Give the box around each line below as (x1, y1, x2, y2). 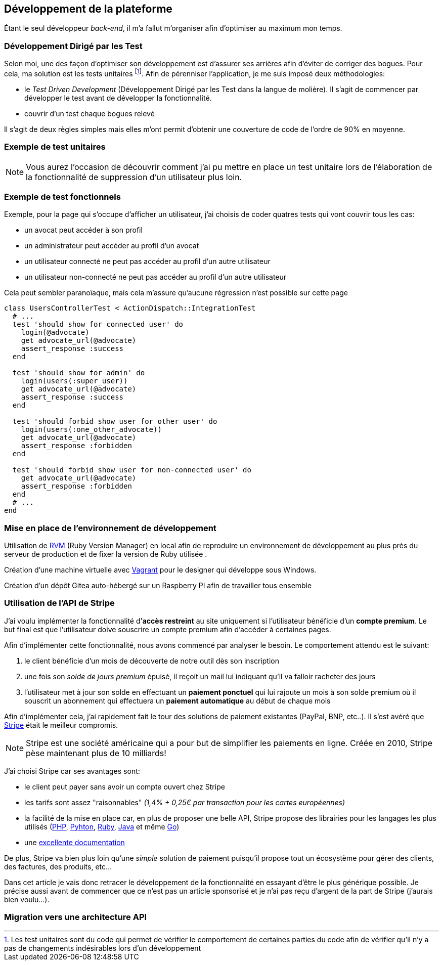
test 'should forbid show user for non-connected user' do (12, 466, 251, 474)
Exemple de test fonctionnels (4, 191, 121, 202)
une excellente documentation (24, 838, 125, 847)
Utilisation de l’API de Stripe (4, 598, 115, 608)
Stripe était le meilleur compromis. (4, 720, 118, 729)
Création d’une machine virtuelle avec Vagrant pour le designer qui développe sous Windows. (4, 565, 317, 575)
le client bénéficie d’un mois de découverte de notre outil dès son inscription (24, 656, 279, 665)
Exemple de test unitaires (4, 142, 106, 152)
